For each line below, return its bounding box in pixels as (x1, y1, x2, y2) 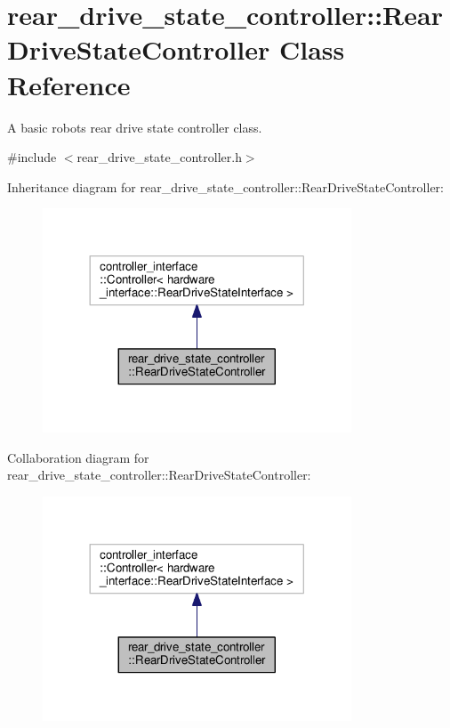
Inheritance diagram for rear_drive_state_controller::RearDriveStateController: (7, 177, 444, 196)
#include (7, 148, 57, 166)
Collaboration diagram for (7, 448, 149, 466)
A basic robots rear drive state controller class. (7, 117, 262, 136)
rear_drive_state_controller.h (76, 148, 242, 166)
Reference (7, 66, 131, 102)
